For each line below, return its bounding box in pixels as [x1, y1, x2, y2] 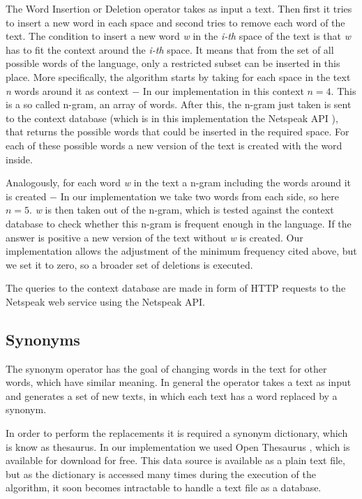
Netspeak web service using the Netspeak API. [6, 294, 205, 308]
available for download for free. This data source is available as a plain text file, [6, 453, 345, 468]
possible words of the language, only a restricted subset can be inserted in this [6, 56, 340, 70]
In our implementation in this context [142, 83, 304, 98]
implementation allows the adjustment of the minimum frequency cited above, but [6, 244, 357, 258]
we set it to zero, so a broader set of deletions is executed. [6, 257, 253, 271]
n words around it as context [6, 83, 129, 98]
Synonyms [6, 328, 80, 350]
